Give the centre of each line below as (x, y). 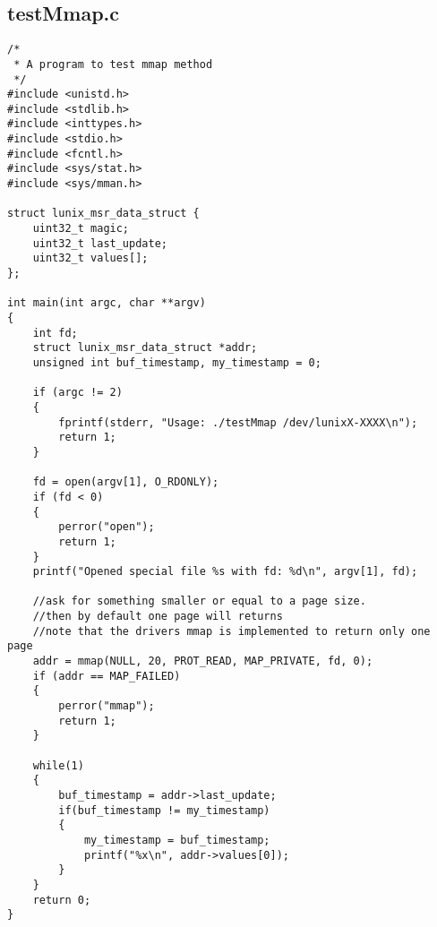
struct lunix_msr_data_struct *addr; (145, 348)
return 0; (62, 900)
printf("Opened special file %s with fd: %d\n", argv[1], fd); (225, 572)
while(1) (58, 765)
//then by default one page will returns (158, 617)
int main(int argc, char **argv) (107, 303)
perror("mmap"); (107, 706)
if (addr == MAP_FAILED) (107, 676)
